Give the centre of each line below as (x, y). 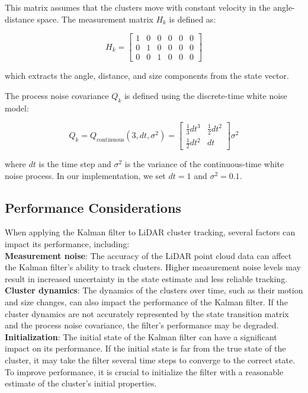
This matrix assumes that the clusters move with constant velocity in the (138, 7)
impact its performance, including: (67, 244)
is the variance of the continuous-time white (204, 164)
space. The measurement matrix (95, 19)
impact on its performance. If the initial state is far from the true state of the (145, 348)
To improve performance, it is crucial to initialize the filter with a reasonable (144, 371)
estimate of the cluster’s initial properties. (81, 383)
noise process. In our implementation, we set (85, 175)
